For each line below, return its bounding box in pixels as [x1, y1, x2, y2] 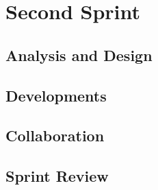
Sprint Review [5, 165, 109, 187]
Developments [5, 84, 107, 106]
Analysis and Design [5, 44, 153, 65]
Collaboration [5, 125, 105, 146]
